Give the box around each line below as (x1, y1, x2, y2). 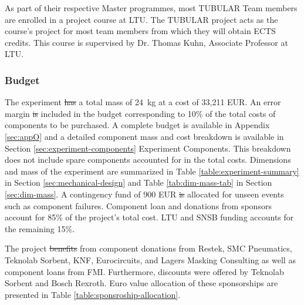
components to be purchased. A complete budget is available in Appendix (5, 119, 270, 131)
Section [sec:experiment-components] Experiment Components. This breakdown (5, 142, 291, 154)
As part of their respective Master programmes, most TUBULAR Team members (5, 2, 298, 14)
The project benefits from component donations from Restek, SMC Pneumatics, (5, 242, 292, 254)
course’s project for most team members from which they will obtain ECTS (5, 25, 276, 37)
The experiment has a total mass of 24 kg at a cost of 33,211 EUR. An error (5, 96, 281, 108)
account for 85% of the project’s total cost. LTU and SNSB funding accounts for (5, 211, 294, 223)
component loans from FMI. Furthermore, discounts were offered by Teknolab (5, 265, 284, 277)
